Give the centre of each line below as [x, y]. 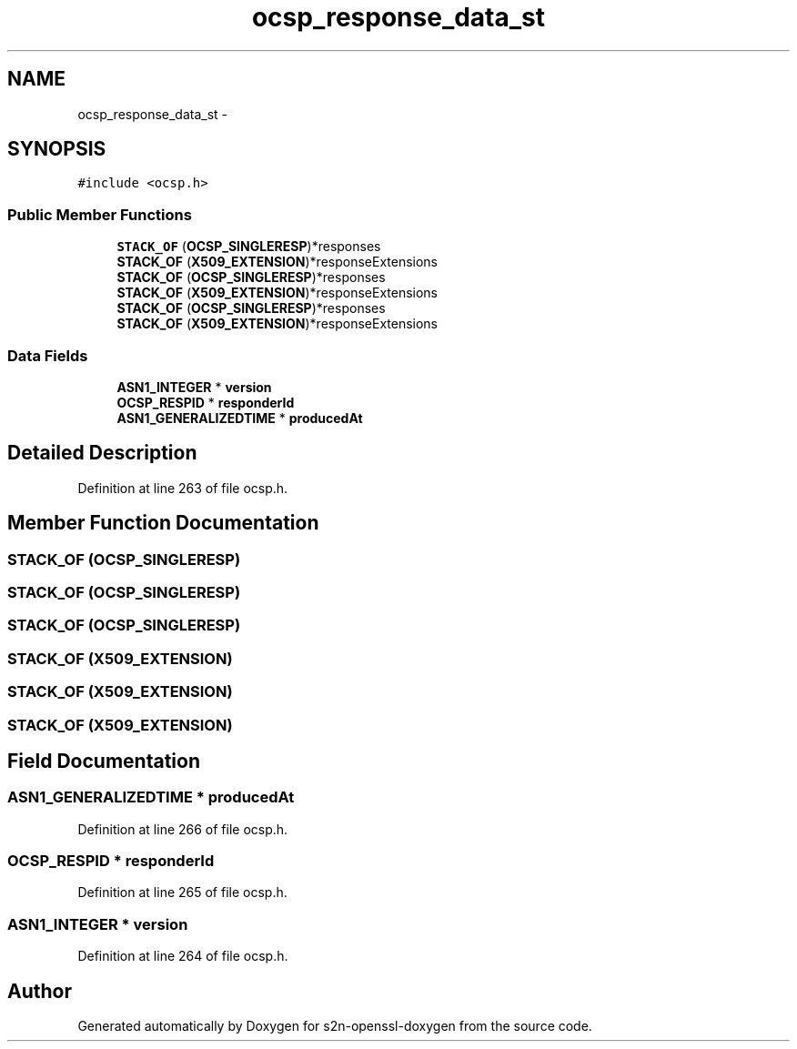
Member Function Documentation [163, 523]
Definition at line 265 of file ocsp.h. [182, 893]
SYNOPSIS [57, 149]
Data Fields [48, 355]
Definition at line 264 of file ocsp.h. [183, 956]
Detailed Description [102, 453]
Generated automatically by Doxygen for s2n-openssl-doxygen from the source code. [335, 1026]
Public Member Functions [100, 214]
